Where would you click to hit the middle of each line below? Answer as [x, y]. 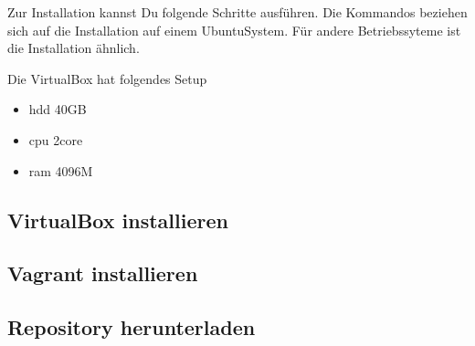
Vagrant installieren [103, 273]
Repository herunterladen [132, 327]
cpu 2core [56, 139]
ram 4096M [61, 170]
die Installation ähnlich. [74, 48]
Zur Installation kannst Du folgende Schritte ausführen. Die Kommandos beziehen [237, 12]
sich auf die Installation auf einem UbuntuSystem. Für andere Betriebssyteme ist [234, 30]
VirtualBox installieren [118, 220]
